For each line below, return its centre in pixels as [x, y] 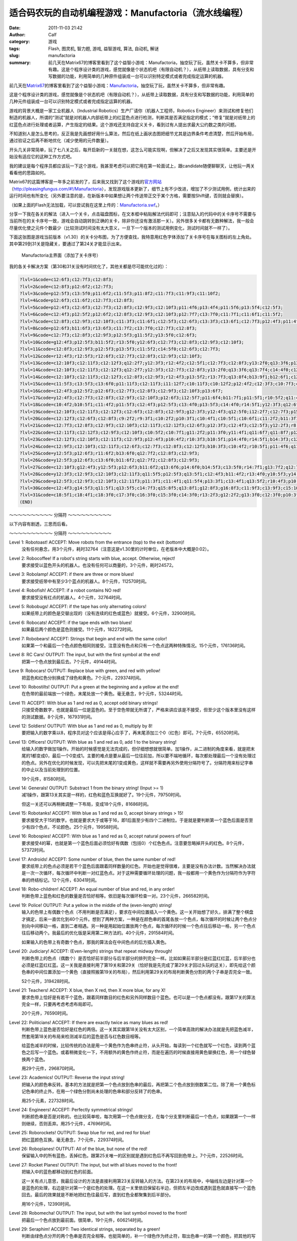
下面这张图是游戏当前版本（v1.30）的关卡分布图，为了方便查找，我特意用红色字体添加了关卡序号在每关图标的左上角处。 [132, 237]
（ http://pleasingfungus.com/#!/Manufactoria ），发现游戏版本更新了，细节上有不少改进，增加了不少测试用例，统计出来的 [132, 189]
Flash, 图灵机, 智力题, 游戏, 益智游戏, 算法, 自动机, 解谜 [103, 48]
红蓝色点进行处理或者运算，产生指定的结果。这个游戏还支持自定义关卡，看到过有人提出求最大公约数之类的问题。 [124, 125]
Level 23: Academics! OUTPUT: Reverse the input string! [67, 1078]
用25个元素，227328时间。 [49, 1101]
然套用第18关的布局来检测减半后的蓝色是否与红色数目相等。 [82, 1036]
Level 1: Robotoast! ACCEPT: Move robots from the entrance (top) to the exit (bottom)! [97, 542]
